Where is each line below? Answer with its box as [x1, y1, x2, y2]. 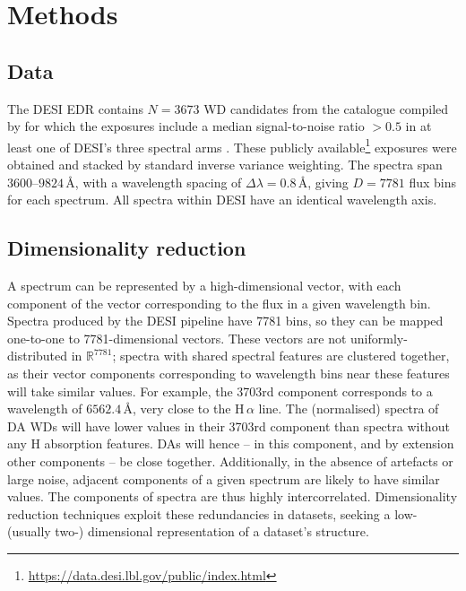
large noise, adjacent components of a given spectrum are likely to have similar [7, 469, 440, 488]
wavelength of [7, 399, 82, 418]
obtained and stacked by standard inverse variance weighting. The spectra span [7, 155, 443, 174]
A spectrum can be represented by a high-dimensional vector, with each [7, 276, 401, 294]
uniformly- [350, 328, 408, 347]
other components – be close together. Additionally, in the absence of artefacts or [7, 451, 453, 470]
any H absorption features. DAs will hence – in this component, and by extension [7, 434, 454, 453]
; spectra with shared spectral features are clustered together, [112, 346, 450, 365]
